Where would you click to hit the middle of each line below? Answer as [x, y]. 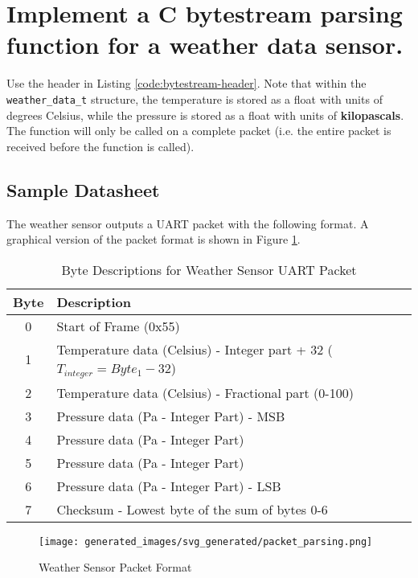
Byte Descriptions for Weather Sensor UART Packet [209, 269]
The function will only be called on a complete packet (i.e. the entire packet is [199, 131]
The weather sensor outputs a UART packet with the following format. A [188, 223]
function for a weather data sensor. [205, 45]
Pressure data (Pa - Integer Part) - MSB [171, 416]
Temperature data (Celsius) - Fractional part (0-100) [205, 392]
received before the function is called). [100, 146]
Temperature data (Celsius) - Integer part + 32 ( [195, 349]
